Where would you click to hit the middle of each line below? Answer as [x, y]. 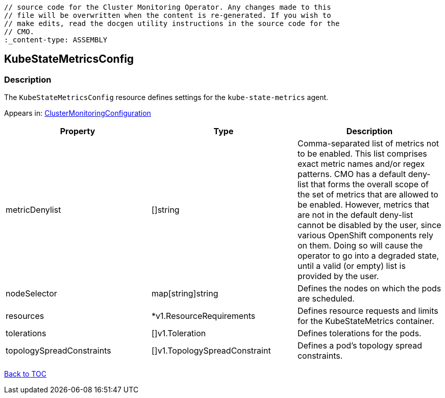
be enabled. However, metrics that [363, 205]
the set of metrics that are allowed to [368, 195]
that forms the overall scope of [369, 184]
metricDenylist [33, 210]
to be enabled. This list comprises [362, 154]
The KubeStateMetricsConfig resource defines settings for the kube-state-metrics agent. [166, 97]
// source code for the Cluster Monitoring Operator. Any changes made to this [168, 7]
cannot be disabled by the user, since [369, 225]
